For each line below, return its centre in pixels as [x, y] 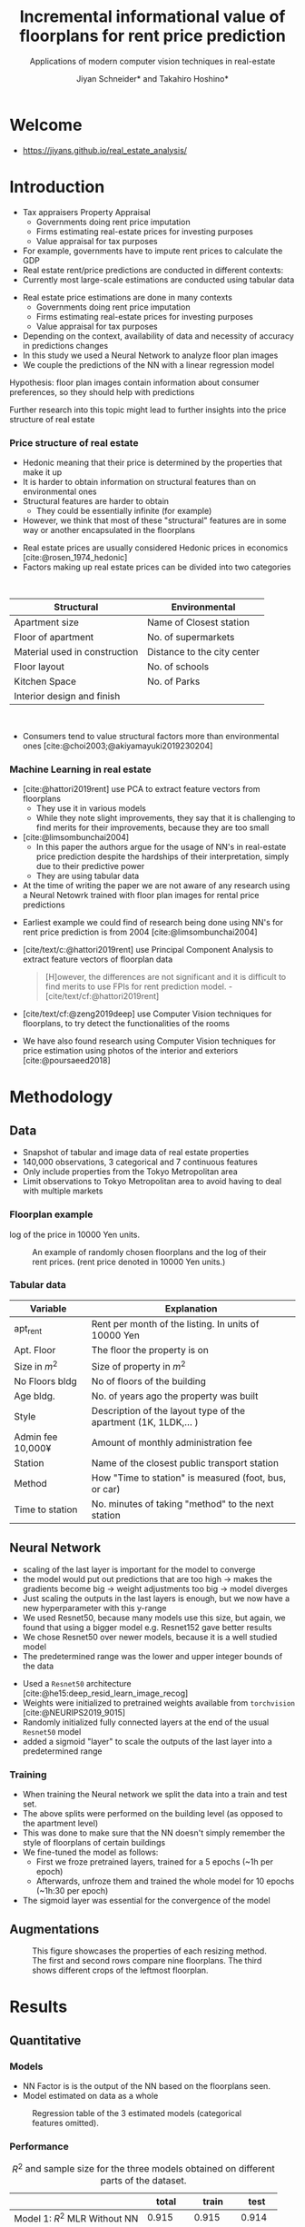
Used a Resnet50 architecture [77, 1683]
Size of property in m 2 [138, 1366]
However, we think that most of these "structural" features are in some [154, 520]
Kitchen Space [45, 681]
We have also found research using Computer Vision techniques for [149, 1041]
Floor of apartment [54, 637]
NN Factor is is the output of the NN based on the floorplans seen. [146, 2085]
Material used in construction [76, 651]
